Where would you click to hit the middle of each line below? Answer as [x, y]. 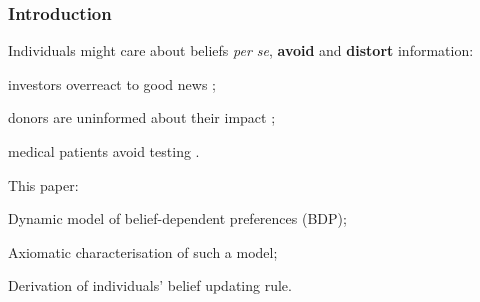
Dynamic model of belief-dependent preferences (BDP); [177, 218]
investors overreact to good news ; [112, 83]
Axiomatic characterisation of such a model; [143, 251]
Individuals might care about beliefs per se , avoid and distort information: [241, 50]
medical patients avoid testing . [104, 151]
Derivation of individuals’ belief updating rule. [150, 285]
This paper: [43, 184]
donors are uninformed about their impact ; [142, 117]
